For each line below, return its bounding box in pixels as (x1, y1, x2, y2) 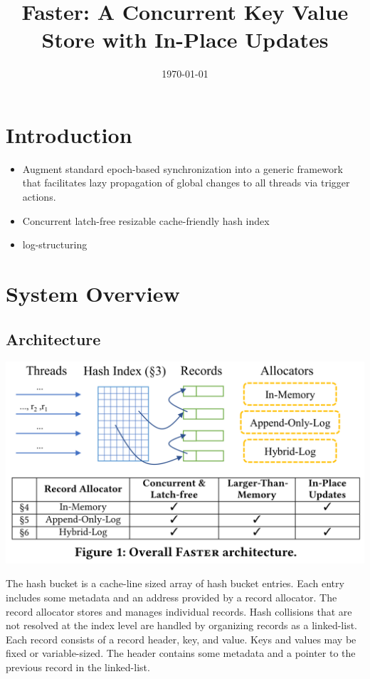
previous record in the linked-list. (6, 660, 150, 675)
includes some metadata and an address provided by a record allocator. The (6, 590, 337, 605)
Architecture (6, 327, 101, 349)
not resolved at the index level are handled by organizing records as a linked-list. (6, 618, 358, 633)
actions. (22, 189, 56, 204)
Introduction (6, 120, 132, 149)
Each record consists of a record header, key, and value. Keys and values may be (6, 631, 356, 646)
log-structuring (22, 237, 88, 252)
